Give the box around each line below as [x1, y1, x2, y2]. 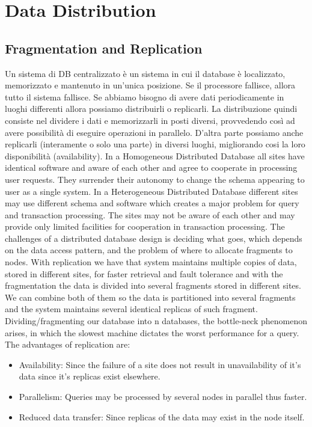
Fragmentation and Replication [5, 38, 203, 57]
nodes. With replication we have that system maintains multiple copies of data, [5, 256, 297, 268]
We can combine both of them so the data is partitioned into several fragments [5, 290, 296, 303]
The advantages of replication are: [5, 338, 130, 351]
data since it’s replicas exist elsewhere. [19, 370, 161, 382]
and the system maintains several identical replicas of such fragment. [5, 303, 258, 315]
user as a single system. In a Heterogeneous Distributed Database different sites [5, 185, 298, 197]
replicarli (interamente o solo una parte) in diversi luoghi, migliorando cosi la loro [5, 138, 305, 150]
